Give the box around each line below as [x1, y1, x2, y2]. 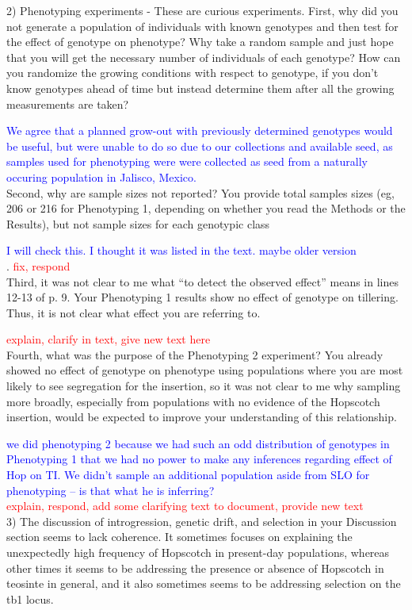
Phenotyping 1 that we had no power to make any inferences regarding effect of [6, 451, 392, 467]
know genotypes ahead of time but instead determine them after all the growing [6, 79, 395, 96]
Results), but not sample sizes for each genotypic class [6, 215, 270, 232]
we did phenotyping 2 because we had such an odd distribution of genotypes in [6, 435, 390, 451]
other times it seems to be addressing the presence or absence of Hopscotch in [6, 559, 384, 576]
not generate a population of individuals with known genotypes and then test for [6, 17, 399, 34]
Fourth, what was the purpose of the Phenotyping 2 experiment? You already [6, 346, 383, 363]
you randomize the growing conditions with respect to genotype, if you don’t [6, 64, 379, 81]
